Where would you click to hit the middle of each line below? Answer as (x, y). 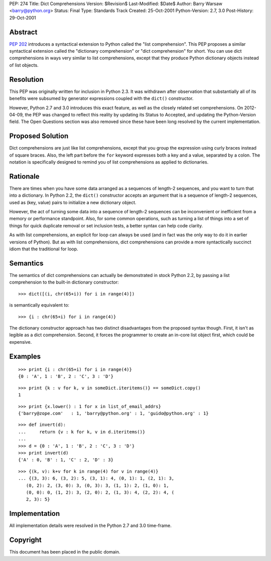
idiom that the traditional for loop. (44, 249)
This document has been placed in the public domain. (65, 552)
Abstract (23, 32)
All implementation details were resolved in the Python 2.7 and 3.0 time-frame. (90, 526)
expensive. (21, 342)
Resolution (26, 80)
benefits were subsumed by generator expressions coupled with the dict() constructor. (101, 98)
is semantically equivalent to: (39, 305)
